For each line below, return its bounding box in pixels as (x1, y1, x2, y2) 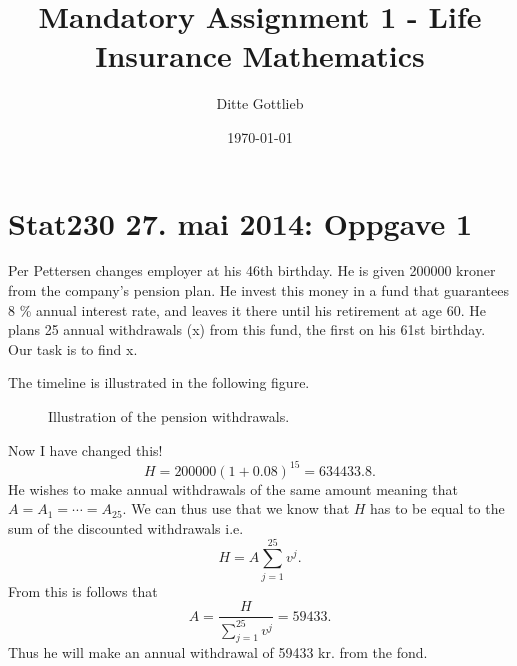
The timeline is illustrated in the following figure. (8, 372, 310, 393)
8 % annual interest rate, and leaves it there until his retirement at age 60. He (8, 299, 486, 320)
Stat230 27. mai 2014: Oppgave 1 (8, 202, 473, 243)
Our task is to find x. (8, 338, 138, 359)
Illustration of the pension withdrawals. (48, 406, 290, 426)
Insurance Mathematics (95, 35, 425, 76)
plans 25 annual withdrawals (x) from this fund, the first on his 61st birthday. (8, 319, 486, 340)
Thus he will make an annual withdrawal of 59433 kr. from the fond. (8, 642, 428, 663)
